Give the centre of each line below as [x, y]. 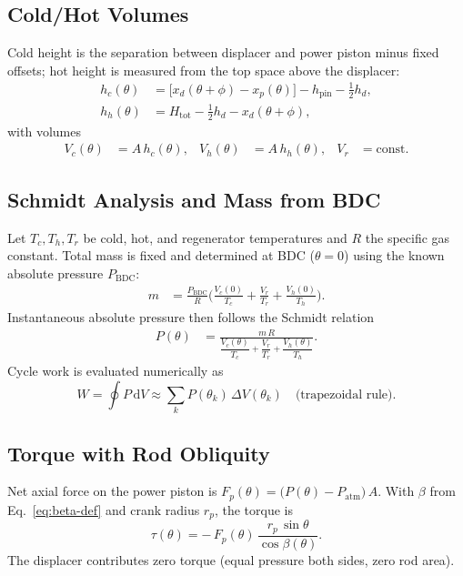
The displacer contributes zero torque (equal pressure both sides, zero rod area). [231, 559]
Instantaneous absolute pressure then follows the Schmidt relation [191, 316]
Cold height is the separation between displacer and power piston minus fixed [223, 52]
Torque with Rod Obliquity [139, 453]
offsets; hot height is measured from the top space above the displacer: [204, 70]
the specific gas [408, 237]
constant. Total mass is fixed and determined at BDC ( [161, 255]
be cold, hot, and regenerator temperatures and [215, 237]
